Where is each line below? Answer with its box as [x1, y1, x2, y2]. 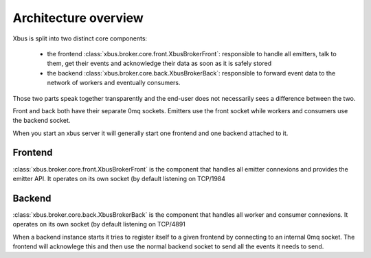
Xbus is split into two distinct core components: [12, 34, 148, 43]
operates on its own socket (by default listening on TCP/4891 [12, 220, 185, 228]
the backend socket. [12, 117, 71, 125]
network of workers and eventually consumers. [47, 79, 181, 87]
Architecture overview [12, 10, 144, 25]
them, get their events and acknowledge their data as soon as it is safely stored [47, 59, 272, 68]
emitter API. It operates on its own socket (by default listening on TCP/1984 [12, 174, 226, 183]
